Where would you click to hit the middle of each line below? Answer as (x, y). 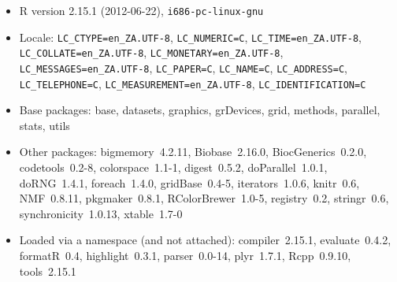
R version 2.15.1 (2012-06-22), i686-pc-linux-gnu (141, 10)
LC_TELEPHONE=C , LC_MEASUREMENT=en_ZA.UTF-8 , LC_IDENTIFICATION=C (193, 83)
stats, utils (45, 125)
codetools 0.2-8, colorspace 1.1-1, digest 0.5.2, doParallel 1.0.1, (173, 167)
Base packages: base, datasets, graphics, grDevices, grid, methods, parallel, (200, 110)
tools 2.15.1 (48, 271)
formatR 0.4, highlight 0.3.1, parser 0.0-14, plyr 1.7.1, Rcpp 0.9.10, (185, 256)
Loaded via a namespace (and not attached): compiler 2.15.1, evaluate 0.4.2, (205, 240)
